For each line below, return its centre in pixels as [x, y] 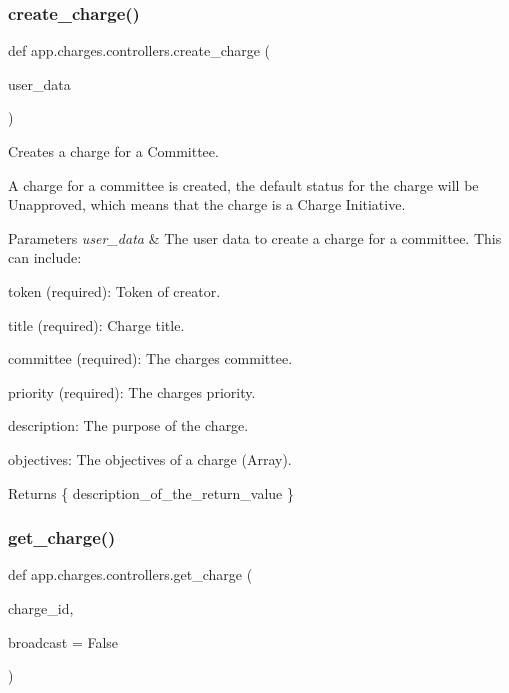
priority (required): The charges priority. [132, 391]
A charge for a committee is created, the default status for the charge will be [243, 184]
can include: [45, 257]
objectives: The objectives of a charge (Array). [150, 458]
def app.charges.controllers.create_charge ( [139, 50]
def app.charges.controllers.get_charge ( [130, 574]
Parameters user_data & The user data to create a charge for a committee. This [255, 237]
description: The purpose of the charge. [128, 425]
